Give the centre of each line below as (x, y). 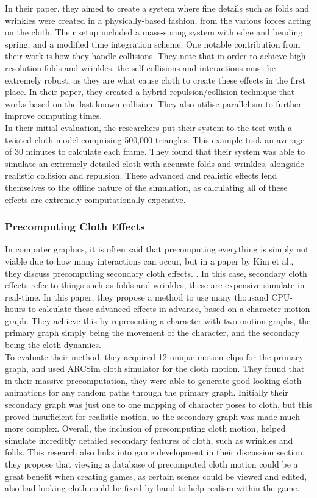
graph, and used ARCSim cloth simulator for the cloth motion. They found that (155, 368)
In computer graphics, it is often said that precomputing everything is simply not (157, 249)
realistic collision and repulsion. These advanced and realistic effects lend (141, 175)
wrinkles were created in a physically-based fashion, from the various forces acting (158, 20)
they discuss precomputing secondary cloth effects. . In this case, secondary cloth (156, 273)
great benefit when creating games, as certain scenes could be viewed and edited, (156, 476)
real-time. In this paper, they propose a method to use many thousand (137, 297)
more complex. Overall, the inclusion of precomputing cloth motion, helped (145, 428)
